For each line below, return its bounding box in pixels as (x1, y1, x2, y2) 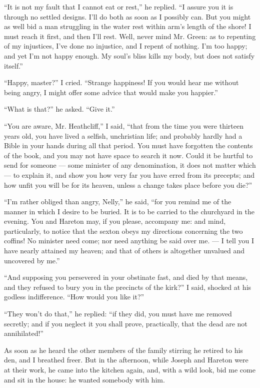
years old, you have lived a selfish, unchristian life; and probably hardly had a (4, 130, 242, 141)
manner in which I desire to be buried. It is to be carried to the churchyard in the (4, 206, 254, 216)
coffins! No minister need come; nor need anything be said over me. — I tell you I (4, 235, 254, 246)
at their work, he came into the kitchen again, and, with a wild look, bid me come (4, 364, 255, 374)
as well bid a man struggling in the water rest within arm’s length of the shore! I (4, 21, 251, 32)
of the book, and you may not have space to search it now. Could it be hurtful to (4, 150, 253, 160)
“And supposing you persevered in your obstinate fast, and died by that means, (4, 272, 248, 282)
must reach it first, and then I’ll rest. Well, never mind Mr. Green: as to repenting (4, 31, 256, 41)
